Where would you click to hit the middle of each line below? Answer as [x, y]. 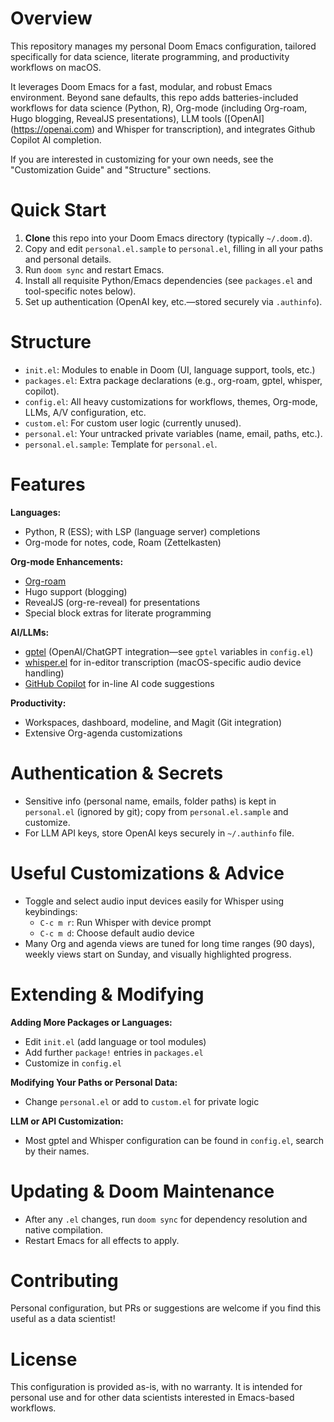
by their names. [57, 1151]
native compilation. [64, 1229]
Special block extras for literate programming [118, 613]
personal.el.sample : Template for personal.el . [121, 444]
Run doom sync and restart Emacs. [94, 269]
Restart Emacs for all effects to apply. [102, 1240]
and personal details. [68, 259]
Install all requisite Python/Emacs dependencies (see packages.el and [168, 280]
